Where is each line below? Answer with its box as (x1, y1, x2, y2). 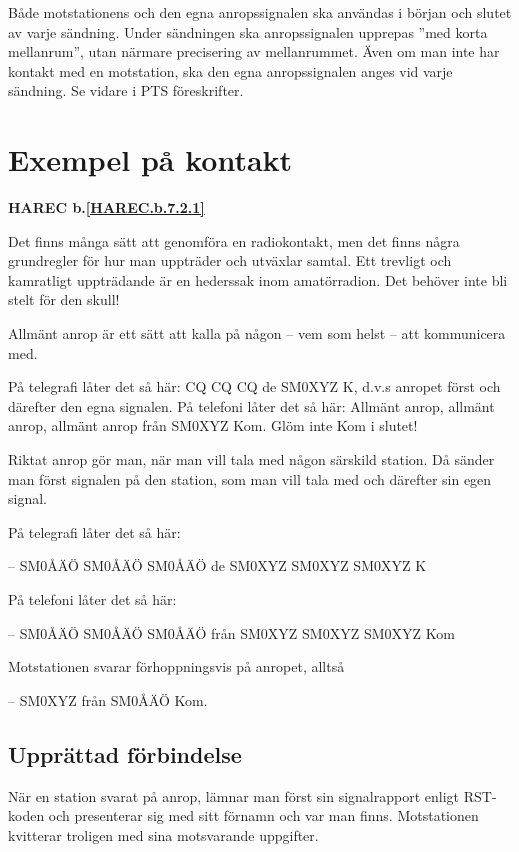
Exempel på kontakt (8, 139, 293, 180)
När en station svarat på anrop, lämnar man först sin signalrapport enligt (8, 785, 460, 806)
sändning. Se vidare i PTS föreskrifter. (8, 80, 244, 101)
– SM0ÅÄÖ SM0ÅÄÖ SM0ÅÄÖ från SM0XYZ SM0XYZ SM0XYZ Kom (8, 622, 455, 643)
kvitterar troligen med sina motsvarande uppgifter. (8, 824, 319, 845)
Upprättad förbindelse (8, 738, 242, 769)
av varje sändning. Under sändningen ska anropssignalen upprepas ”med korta (8, 21, 488, 42)
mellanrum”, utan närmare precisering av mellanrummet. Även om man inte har (8, 41, 500, 62)
